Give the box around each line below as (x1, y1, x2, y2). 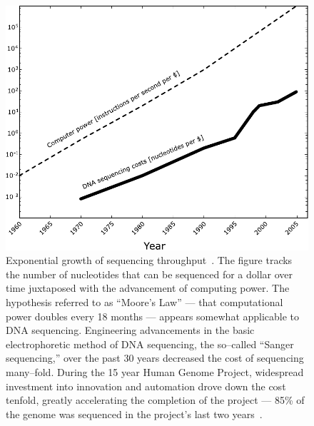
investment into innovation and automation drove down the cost (6, 378, 286, 393)
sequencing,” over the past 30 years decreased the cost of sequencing (6, 350, 304, 365)
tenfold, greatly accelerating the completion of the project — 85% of (6, 392, 305, 407)
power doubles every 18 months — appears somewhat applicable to (6, 308, 300, 323)
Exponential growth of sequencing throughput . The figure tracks (6, 253, 293, 268)
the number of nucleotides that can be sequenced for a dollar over (6, 266, 293, 281)
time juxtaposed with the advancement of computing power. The (6, 280, 290, 295)
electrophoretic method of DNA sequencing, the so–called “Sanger (6, 336, 294, 351)
